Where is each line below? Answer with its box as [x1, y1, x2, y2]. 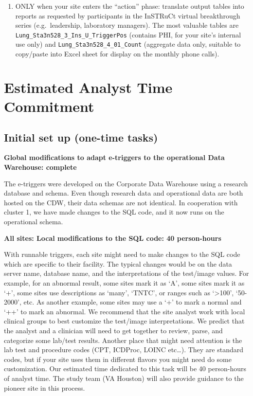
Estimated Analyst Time [4, 77, 173, 97]
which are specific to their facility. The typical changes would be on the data [4, 258, 232, 269]
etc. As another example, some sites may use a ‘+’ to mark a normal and [23, 297, 242, 307]
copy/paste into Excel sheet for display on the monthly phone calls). [15, 49, 219, 59]
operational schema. [4, 216, 63, 227]
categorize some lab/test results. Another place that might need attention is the [4, 335, 242, 345]
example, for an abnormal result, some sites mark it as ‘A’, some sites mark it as [4, 277, 245, 288]
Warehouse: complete [4, 162, 77, 172]
